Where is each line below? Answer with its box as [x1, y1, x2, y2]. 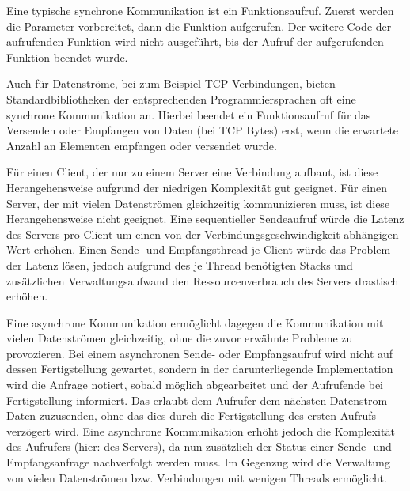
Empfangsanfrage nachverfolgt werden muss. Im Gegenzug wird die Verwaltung [6, 454, 390, 470]
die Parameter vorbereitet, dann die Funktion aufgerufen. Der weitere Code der [6, 17, 392, 34]
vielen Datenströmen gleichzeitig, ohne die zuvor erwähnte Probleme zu [6, 330, 353, 346]
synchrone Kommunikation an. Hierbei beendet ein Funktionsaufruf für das [6, 106, 371, 123]
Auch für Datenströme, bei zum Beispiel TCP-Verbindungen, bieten [6, 75, 336, 92]
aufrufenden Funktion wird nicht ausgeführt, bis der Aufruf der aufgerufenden [6, 33, 384, 50]
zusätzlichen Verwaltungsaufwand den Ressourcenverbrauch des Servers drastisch [6, 272, 399, 289]
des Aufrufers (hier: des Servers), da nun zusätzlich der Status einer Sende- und [6, 438, 392, 455]
